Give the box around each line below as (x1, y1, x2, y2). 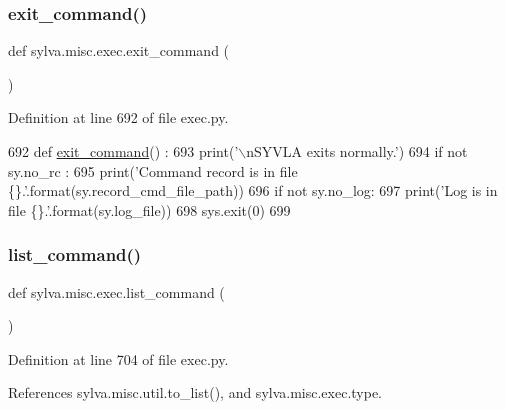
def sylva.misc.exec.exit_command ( (8, 40, 230, 61)
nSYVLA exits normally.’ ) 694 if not (246, 141, 468, 161)
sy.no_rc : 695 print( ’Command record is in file (8, 160, 298, 181)
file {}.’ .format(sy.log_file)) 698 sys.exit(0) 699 (8, 199, 291, 220)
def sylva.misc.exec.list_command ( (8, 281, 225, 302)
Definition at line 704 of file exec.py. (8, 348, 229, 369)
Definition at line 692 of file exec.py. (8, 107, 229, 128)
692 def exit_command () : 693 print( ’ (8, 141, 239, 161)
